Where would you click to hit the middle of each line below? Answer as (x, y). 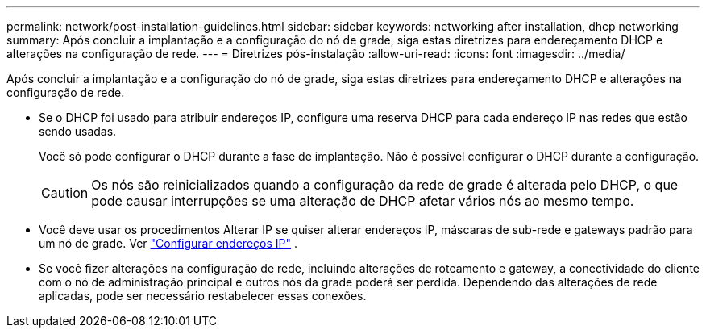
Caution (65, 193)
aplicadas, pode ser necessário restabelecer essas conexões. (203, 296)
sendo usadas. (78, 131)
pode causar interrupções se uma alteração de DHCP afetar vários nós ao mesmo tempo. (363, 201)
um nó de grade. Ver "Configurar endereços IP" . (168, 243)
